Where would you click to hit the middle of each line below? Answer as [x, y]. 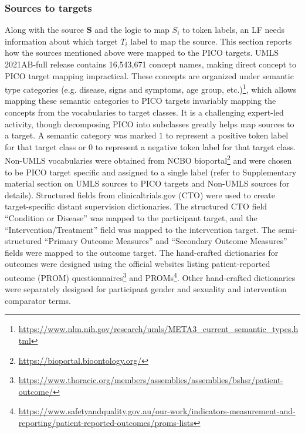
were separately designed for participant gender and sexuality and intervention [146, 289]
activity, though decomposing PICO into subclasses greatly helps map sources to [150, 124]
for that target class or [45, 146]
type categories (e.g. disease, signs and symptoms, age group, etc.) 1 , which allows [151, 88]
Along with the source [45, 30]
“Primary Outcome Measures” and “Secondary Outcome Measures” [166, 241]
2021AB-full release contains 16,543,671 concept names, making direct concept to [151, 64]
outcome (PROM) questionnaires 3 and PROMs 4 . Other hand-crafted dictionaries [150, 277]
